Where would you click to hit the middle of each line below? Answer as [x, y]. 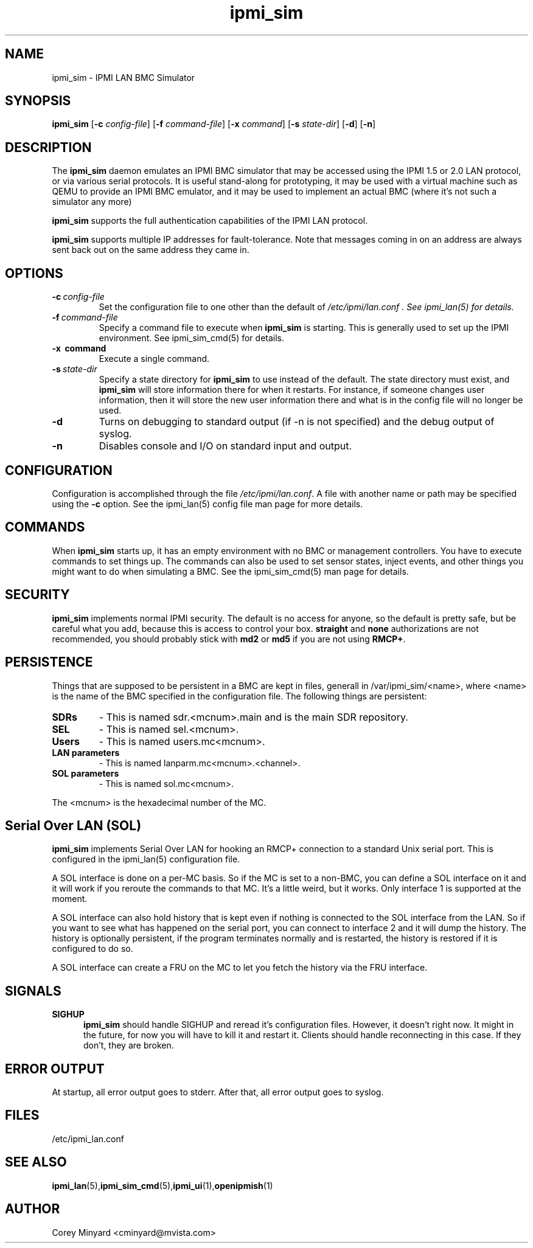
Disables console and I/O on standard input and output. [225, 446]
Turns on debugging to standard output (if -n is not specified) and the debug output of [297, 422]
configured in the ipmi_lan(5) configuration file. [146, 859]
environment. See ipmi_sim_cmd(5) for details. [192, 338]
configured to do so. [92, 949]
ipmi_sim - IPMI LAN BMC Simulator [124, 77]
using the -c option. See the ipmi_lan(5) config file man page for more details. [207, 504]
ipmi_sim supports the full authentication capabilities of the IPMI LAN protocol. [210, 221]
